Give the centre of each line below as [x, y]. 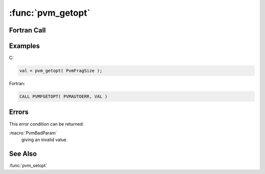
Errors [19, 112]
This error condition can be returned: [46, 124]
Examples [25, 46]
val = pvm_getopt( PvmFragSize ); [61, 71]
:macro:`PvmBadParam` [33, 133]
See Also [23, 154]
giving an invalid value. [45, 140]
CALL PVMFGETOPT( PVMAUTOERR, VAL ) [64, 97]
